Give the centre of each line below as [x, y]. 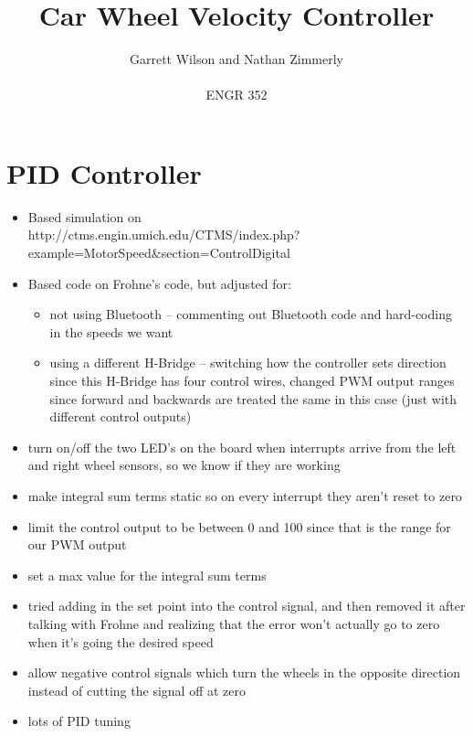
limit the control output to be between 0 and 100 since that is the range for [239, 526]
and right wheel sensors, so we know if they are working [184, 465]
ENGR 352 [236, 95]
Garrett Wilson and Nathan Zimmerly [236, 59]
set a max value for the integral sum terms [147, 575]
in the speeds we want [111, 331]
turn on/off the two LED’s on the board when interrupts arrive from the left [242, 447]
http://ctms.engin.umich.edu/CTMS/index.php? [164, 235]
